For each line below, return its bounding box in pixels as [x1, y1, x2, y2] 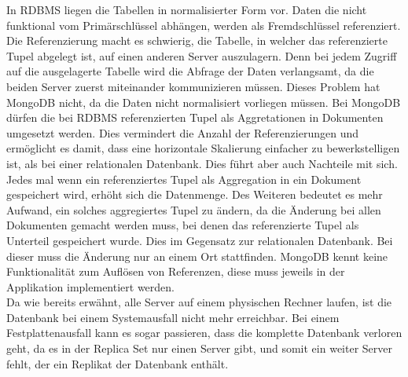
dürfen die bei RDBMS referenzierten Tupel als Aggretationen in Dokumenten [6, 109, 384, 126]
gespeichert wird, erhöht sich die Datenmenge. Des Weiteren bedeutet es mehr [6, 186, 383, 203]
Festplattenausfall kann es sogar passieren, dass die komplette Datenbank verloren [6, 324, 402, 341]
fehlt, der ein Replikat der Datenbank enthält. [6, 355, 229, 372]
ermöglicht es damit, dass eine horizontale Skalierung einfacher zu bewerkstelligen [6, 140, 400, 156]
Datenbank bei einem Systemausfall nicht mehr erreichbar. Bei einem [6, 309, 340, 325]
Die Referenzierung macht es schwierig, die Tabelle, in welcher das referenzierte [6, 32, 388, 49]
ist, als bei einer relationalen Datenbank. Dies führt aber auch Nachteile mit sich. [6, 155, 398, 171]
